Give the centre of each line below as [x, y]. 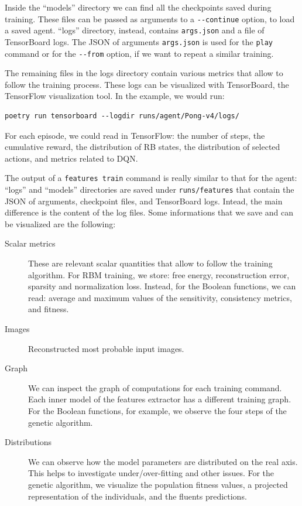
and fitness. [49, 309]
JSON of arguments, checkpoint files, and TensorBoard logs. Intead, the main [144, 201]
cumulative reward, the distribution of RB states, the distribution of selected [143, 147]
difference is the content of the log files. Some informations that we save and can [149, 212]
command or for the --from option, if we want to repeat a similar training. [139, 53]
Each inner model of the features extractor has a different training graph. [160, 399]
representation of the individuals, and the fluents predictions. [138, 496]
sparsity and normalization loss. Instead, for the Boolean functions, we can [162, 286]
